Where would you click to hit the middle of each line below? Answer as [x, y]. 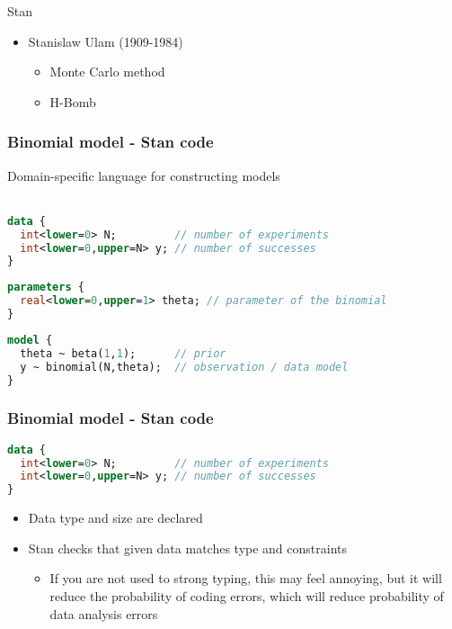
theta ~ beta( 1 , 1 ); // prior [123, 353]
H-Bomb [73, 101]
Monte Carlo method [107, 72]
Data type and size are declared [115, 518]
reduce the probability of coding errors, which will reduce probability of [247, 595]
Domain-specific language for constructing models [144, 175]
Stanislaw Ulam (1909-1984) [106, 41]
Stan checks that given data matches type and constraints [188, 548]
